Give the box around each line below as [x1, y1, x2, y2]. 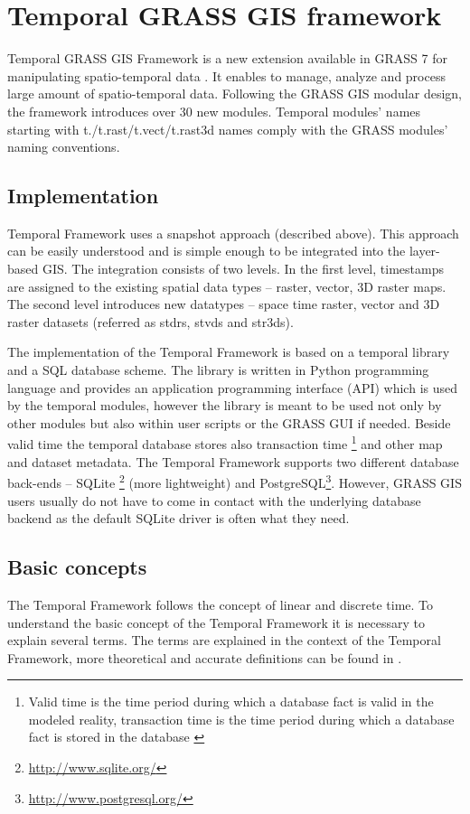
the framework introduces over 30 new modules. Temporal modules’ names [7, 101, 421, 120]
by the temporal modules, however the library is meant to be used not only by [7, 396, 442, 415]
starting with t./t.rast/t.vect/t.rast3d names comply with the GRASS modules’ [7, 119, 448, 138]
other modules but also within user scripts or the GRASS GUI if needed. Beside [7, 413, 451, 432]
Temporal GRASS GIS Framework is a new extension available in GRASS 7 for [7, 49, 447, 68]
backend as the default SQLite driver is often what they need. [7, 509, 350, 528]
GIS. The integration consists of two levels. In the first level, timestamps [42, 259, 444, 278]
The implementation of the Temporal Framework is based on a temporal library [7, 342, 450, 361]
